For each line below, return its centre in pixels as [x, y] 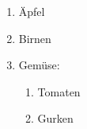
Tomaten [59, 91]
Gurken [55, 118]
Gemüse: [39, 65]
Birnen [35, 38]
